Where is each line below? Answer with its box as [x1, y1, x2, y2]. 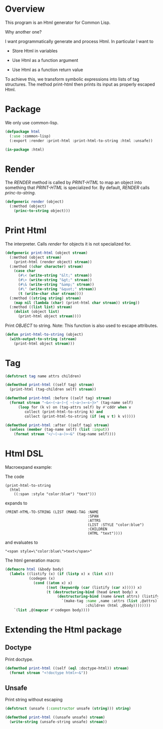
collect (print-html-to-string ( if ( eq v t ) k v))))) [24, 414, 136, 419]
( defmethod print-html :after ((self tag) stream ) [5, 422, 110, 427]
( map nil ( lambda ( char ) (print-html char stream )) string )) [14, 300, 140, 305]
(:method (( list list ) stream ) [9, 305, 73, 310]
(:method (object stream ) [9, 255, 62, 260]
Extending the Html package [5, 624, 122, 635]
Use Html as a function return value [12, 67, 83, 73]
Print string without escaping [5, 697, 63, 703]
